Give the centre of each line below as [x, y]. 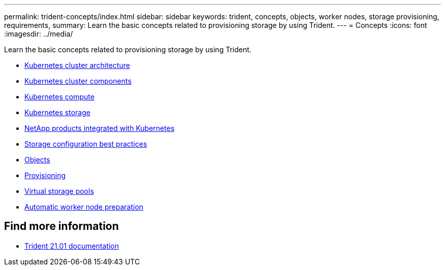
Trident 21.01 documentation [72, 246]
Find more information [61, 226]
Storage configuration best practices [86, 144]
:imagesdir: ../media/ [39, 34]
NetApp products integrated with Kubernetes [100, 128]
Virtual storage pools [59, 191]
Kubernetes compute [59, 97]
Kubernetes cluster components [78, 81]
